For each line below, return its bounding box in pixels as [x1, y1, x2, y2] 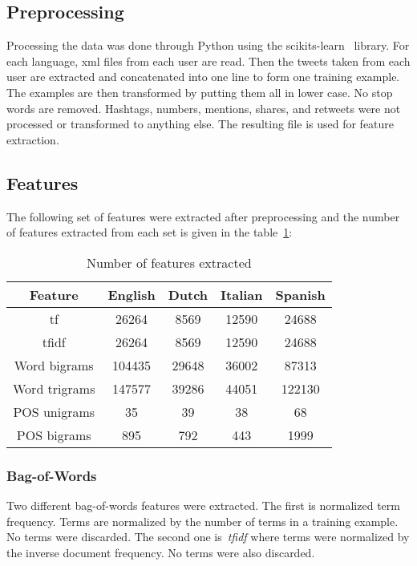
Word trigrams [13, 378, 95, 398]
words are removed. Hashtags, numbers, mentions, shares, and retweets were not [6, 99, 401, 116]
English [107, 285, 156, 304]
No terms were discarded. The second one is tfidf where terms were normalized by [6, 528, 410, 545]
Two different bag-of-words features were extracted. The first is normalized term [6, 496, 400, 513]
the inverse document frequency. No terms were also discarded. [6, 544, 315, 560]
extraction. [6, 131, 59, 148]
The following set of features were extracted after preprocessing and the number [6, 208, 400, 224]
